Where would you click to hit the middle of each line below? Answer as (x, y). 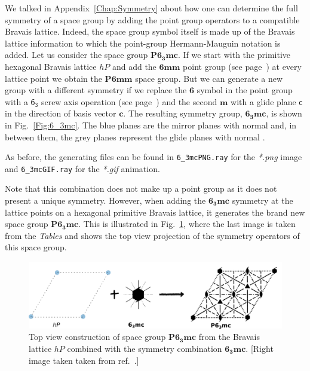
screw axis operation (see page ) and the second (129, 101)
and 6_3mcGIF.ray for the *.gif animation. (82, 168)
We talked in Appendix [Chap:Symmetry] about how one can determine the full (151, 8)
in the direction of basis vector (61, 113)
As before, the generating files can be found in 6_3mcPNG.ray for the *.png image (154, 157)
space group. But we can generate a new (209, 78)
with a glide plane (263, 101)
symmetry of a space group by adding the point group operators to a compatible (152, 19)
